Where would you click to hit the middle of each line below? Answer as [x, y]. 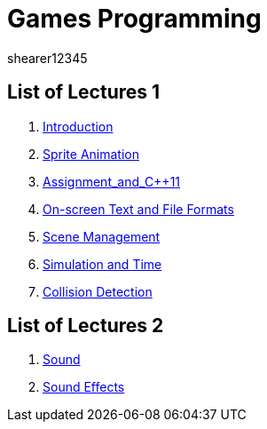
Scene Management [102, 236]
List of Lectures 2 [86, 326]
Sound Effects [84, 387]
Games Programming [134, 19]
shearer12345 [47, 58]
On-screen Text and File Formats [138, 209]
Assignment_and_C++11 [112, 181]
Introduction [78, 126]
